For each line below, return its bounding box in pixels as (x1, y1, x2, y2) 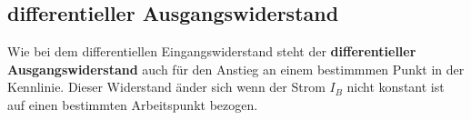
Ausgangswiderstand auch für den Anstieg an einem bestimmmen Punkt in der (7, 59, 465, 78)
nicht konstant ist (346, 77, 445, 96)
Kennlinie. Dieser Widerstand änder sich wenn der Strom (7, 77, 326, 96)
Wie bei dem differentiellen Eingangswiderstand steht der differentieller (7, 42, 416, 61)
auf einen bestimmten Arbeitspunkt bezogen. (7, 95, 258, 114)
